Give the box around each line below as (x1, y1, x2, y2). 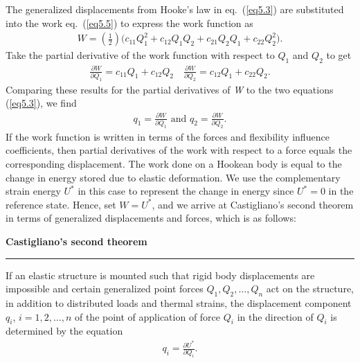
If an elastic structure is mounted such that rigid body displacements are (6, 267, 315, 282)
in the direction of (237, 309, 314, 324)
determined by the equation (6, 324, 123, 338)
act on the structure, (266, 281, 354, 296)
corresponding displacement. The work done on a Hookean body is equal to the (6, 157, 342, 171)
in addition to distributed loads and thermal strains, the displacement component (6, 295, 352, 310)
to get (326, 48, 352, 62)
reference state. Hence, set (6, 197, 116, 211)
